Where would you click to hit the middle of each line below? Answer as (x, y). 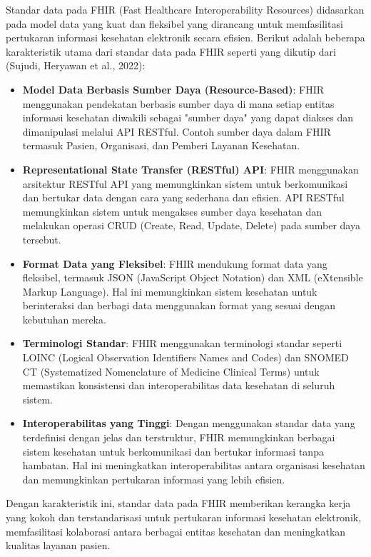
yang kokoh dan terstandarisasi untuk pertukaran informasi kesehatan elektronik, (184, 517)
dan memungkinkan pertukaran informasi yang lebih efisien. (154, 479)
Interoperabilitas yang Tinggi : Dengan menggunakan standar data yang (189, 423)
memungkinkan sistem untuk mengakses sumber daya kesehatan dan (172, 211)
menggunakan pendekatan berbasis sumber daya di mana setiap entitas (178, 103)
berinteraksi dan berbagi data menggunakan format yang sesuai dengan (179, 305)
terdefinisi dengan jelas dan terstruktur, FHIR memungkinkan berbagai (179, 437)
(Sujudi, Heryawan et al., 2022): (76, 65)
